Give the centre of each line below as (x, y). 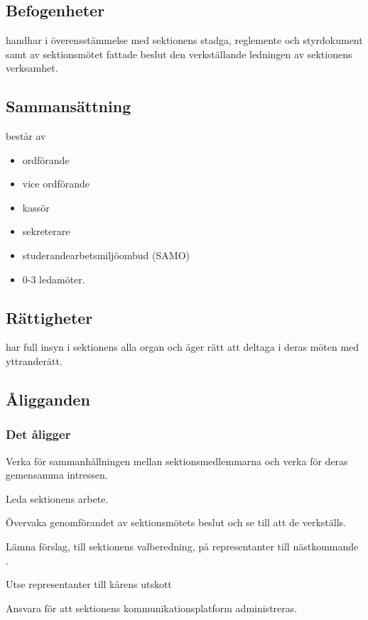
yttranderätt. (34, 360)
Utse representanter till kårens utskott (89, 584)
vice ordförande (56, 184)
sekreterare (46, 231)
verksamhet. (32, 68)
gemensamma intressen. (57, 475)
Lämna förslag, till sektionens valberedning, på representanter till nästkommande (182, 546)
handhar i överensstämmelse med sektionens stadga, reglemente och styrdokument (184, 40)
